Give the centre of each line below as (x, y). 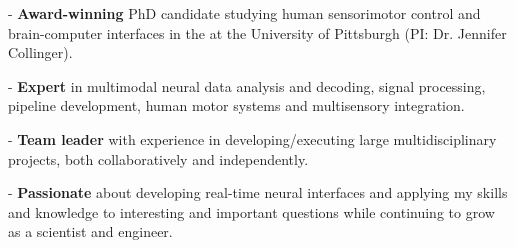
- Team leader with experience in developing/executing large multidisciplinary (252, 138)
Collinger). (40, 52)
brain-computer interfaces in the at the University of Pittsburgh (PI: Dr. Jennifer (257, 32)
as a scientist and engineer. (90, 231)
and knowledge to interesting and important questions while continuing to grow (251, 211)
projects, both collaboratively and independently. (158, 158)
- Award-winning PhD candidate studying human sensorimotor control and (244, 13)
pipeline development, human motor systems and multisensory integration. (236, 105)
